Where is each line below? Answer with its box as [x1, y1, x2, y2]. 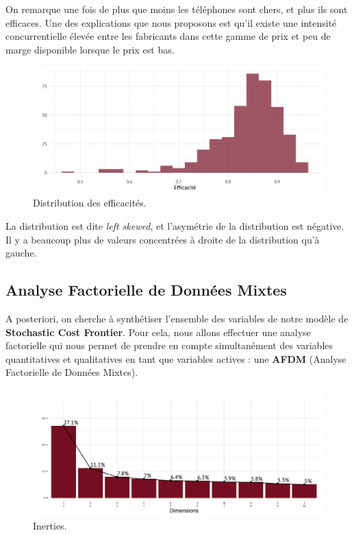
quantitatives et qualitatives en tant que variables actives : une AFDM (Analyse [5, 351, 346, 366]
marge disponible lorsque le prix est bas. [5, 42, 175, 56]
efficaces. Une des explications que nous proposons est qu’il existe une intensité [5, 15, 337, 29]
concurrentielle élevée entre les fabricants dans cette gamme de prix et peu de [5, 29, 331, 43]
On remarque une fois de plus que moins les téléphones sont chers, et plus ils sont [5, 2, 348, 16]
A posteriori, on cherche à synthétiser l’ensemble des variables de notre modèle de [5, 311, 349, 326]
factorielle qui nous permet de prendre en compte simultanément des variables [5, 338, 333, 353]
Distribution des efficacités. [33, 195, 147, 210]
